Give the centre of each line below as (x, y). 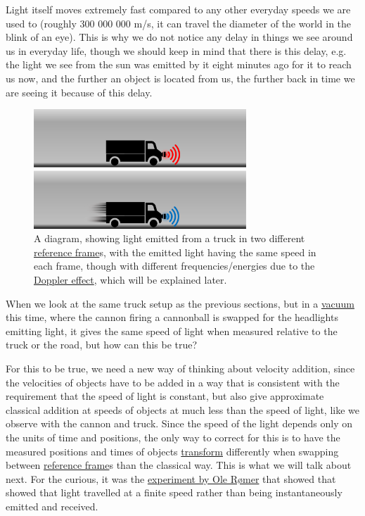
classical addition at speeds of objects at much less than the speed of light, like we (183, 409)
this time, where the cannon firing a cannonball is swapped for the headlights (172, 317)
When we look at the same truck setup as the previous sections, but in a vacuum (180, 303)
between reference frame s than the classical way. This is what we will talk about (179, 465)
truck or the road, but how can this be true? (102, 345)
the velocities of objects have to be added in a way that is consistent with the (173, 382)
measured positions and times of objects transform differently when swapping (172, 451)
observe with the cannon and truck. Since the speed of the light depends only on (179, 423)
